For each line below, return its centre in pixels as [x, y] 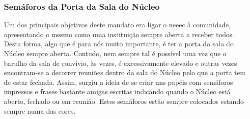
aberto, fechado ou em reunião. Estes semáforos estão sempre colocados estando [124, 101]
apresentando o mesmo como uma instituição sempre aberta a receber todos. [119, 34]
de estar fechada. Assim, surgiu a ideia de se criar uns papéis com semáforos [119, 82]
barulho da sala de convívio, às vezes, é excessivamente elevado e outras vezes [121, 63]
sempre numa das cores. [40, 110]
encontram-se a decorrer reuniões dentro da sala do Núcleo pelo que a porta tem [125, 72]
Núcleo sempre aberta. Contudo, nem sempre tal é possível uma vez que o [115, 53]
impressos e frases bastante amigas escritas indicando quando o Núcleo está [117, 91]
